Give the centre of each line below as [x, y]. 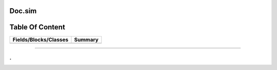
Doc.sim [23, 11]
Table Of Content [37, 27]
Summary [86, 40]
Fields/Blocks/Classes [41, 40]
